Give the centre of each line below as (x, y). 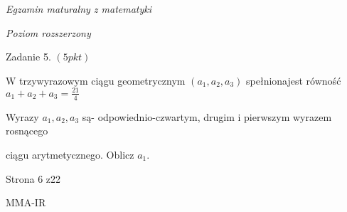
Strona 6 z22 (33, 178)
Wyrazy (22, 116)
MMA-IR (26, 202)
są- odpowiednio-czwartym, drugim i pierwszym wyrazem (207, 116)
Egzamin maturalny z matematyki (79, 9)
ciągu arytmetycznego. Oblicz (70, 154)
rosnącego (27, 131)
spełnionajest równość (294, 80)
